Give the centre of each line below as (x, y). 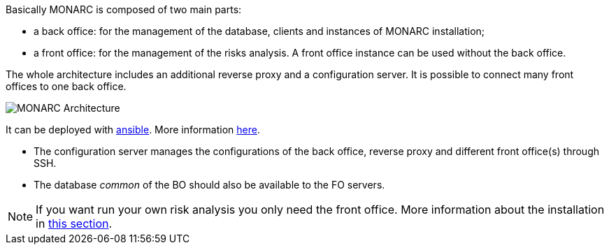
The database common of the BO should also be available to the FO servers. (209, 185)
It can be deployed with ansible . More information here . (133, 130)
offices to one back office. (66, 86)
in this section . (74, 223)
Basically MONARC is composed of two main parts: (124, 9)
